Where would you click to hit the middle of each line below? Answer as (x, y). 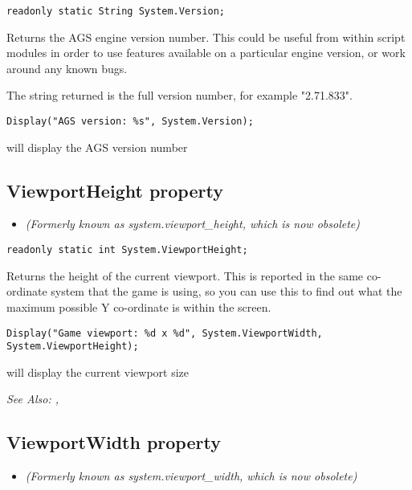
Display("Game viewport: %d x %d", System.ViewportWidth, (165, 333)
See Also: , (33, 399)
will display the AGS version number (97, 147)
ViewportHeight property (115, 190)
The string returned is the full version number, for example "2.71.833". (179, 95)
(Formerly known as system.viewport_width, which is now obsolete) (191, 476)
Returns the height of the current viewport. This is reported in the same (185, 275)
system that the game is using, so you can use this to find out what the (226, 291)
